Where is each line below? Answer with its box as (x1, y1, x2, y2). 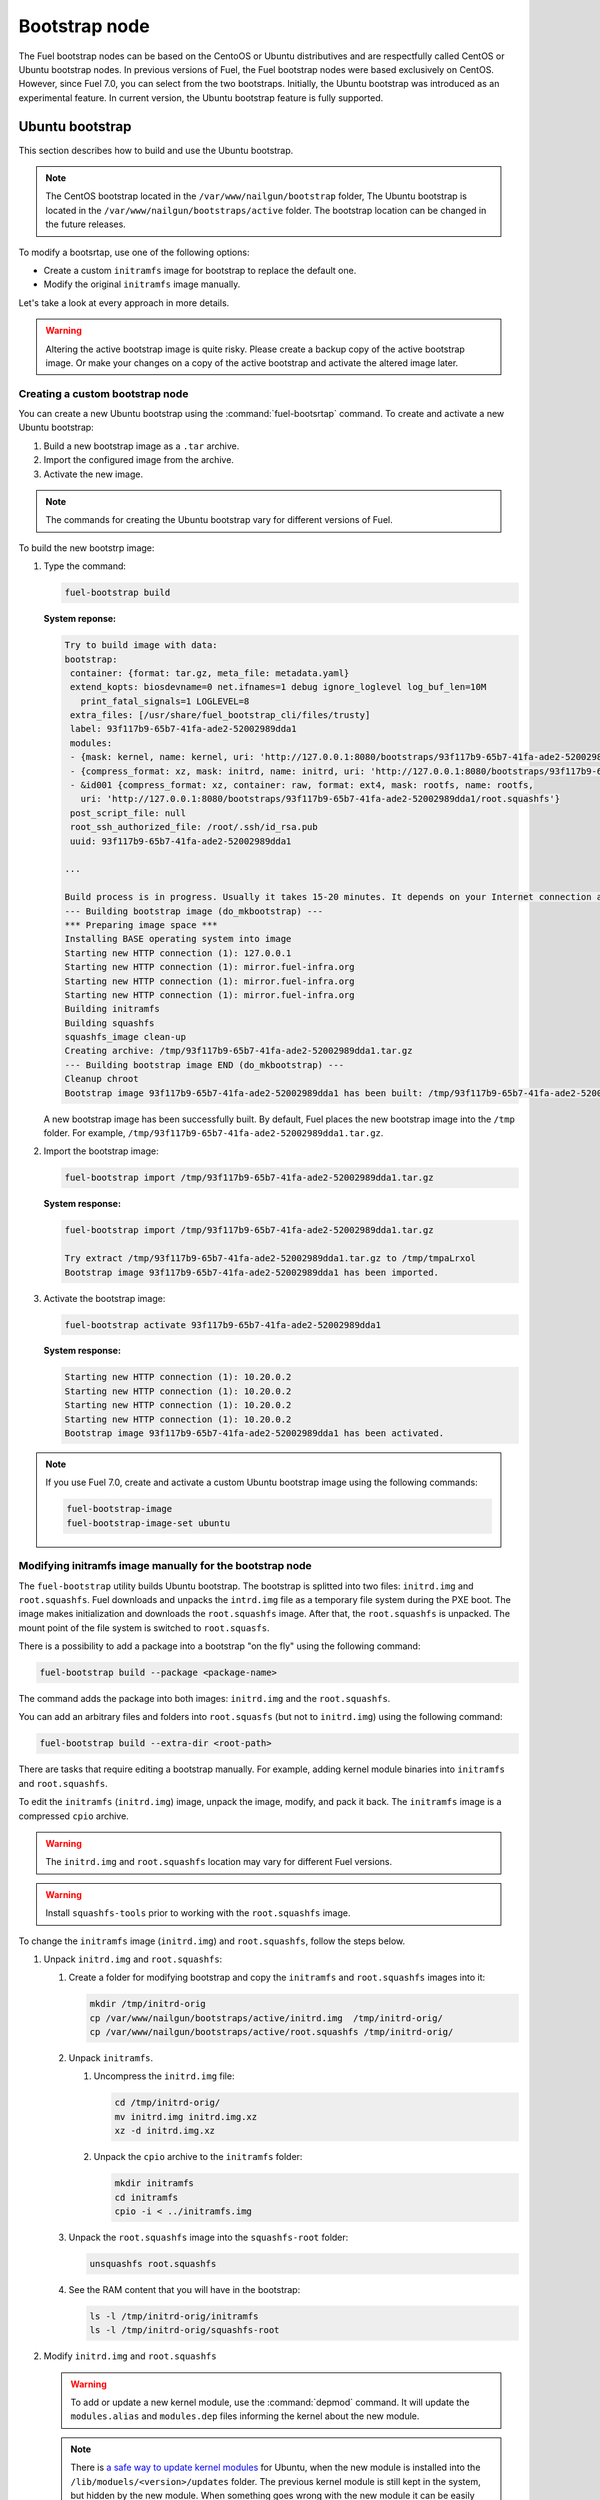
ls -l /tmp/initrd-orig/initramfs (89, 2310, 259, 2322)
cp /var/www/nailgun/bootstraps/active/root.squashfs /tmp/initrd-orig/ (89, 2026, 454, 2038)
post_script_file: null (70, 807, 187, 819)
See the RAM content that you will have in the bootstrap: (68, 2283, 301, 2295)
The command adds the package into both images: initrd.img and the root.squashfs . (18, 1693, 391, 1705)
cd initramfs (114, 2191, 179, 2203)
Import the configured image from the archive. (43, 454, 235, 466)
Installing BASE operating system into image (64, 933, 292, 945)
